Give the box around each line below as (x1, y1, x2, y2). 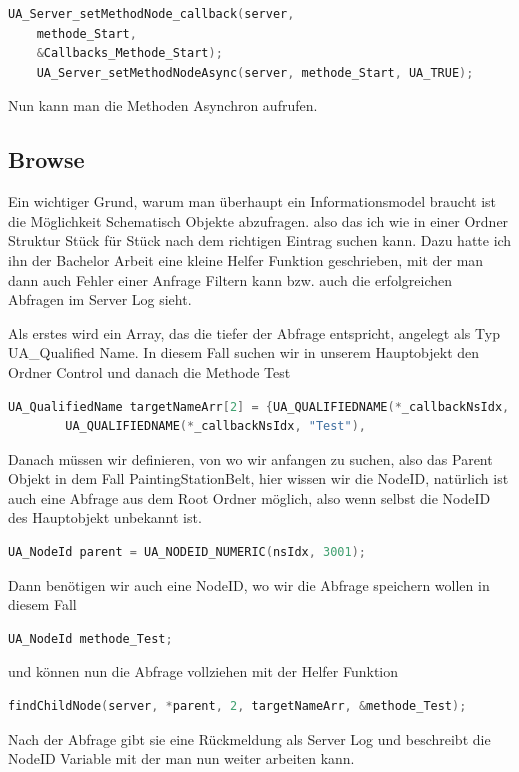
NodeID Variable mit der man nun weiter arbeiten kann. (8, 748, 355, 769)
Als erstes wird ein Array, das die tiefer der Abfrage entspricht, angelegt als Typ (8, 322, 500, 343)
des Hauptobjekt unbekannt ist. (8, 507, 202, 528)
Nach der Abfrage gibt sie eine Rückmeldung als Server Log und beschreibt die (8, 728, 491, 749)
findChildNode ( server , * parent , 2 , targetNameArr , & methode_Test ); (8, 699, 467, 714)
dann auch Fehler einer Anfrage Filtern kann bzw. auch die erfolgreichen (8, 269, 452, 290)
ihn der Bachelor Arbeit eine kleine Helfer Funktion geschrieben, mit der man (8, 249, 484, 270)
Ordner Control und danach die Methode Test (8, 361, 291, 382)
